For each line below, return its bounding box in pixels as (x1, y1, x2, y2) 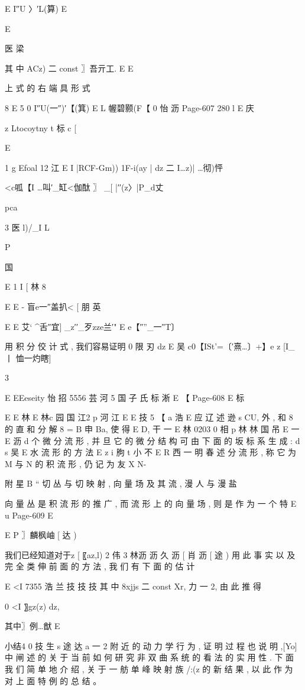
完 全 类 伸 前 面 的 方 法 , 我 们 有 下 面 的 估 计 (5, 560, 195, 572)
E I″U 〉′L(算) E (5, 2, 67, 14)
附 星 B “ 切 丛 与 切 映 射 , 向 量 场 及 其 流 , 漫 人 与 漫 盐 (5, 477, 237, 490)
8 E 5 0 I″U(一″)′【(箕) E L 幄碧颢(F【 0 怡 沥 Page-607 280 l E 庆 (5, 101, 254, 114)
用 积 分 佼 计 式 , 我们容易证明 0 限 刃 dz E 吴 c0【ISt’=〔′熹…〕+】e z (5, 340, 281, 352)
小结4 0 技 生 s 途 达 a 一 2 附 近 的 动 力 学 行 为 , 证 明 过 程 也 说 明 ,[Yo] (5, 639, 297, 652)
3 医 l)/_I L (5, 221, 50, 233)
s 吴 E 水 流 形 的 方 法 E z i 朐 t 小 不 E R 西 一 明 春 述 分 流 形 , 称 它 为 (5, 446, 297, 458)
